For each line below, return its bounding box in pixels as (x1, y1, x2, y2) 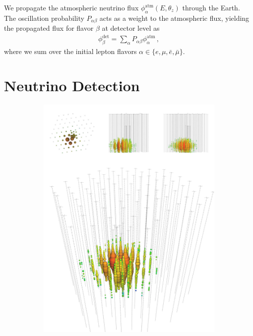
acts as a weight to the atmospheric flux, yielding (99, 12, 250, 23)
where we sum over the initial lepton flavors (4, 46, 137, 56)
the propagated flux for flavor (4, 23, 94, 33)
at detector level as (102, 23, 160, 33)
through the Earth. (182, 2, 240, 12)
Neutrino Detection (4, 75, 140, 95)
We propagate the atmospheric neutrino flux (4, 2, 139, 12)
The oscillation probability (4, 12, 84, 23)
